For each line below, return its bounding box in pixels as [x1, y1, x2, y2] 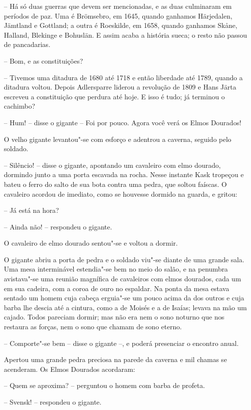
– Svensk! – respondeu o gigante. [4, 397, 102, 407]
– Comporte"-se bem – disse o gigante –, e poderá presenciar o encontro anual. [4, 338, 239, 348]
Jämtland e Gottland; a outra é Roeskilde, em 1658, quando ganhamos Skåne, [4, 20, 237, 30]
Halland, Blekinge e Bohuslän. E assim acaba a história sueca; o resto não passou [4, 29, 247, 40]
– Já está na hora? [4, 205, 59, 215]
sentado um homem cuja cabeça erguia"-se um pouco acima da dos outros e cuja [4, 293, 245, 303]
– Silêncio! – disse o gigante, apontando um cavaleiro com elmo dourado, [4, 159, 221, 170]
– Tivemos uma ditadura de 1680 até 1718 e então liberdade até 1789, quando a [4, 72, 243, 82]
